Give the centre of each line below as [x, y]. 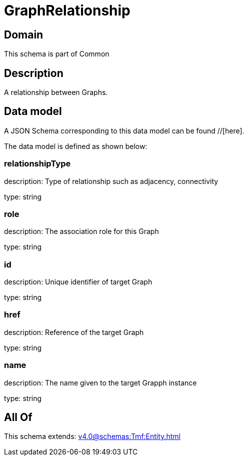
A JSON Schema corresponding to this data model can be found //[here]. [124, 130]
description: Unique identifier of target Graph [78, 282]
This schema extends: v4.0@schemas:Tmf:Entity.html [92, 436]
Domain [24, 34]
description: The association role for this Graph [81, 231]
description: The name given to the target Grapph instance [100, 382]
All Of [18, 417]
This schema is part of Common [57, 54]
